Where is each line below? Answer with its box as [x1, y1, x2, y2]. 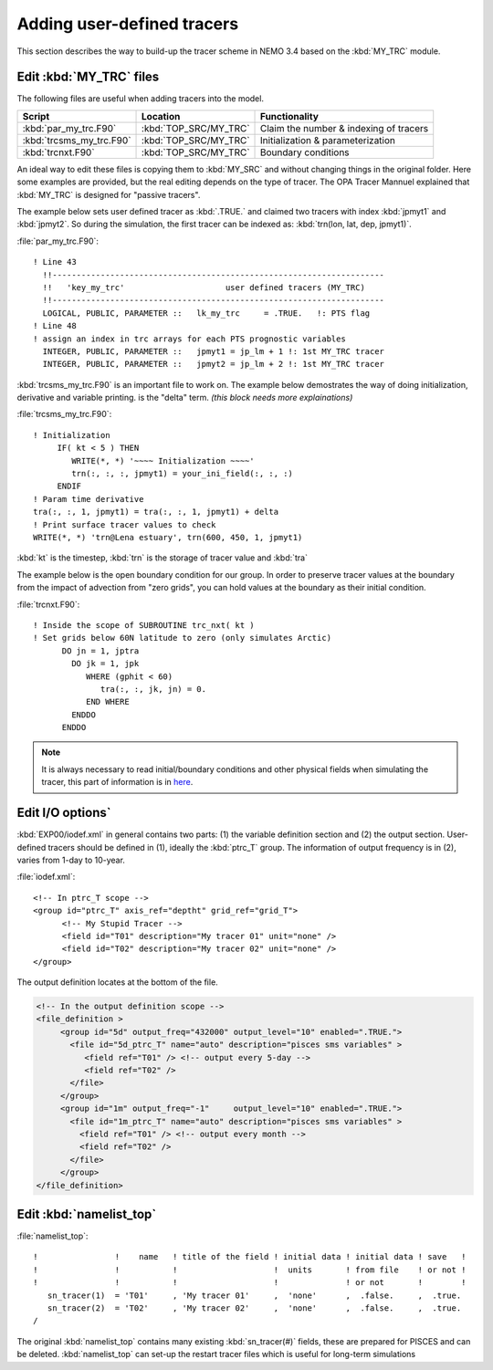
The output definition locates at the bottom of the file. [16, 977, 218, 988]
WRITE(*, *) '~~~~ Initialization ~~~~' [71, 455, 255, 465]
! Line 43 [33, 256, 77, 267]
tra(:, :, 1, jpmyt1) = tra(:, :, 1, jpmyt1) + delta [33, 507, 278, 518]
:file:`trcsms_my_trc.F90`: [16, 409, 112, 420]
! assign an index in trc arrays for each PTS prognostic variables [33, 333, 346, 344]
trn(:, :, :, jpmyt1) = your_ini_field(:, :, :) [71, 468, 294, 479]
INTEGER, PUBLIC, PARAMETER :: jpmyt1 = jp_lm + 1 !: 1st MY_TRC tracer [42, 346, 385, 356]
